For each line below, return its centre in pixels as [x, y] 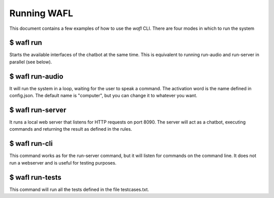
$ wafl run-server [38, 110]
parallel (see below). [31, 62]
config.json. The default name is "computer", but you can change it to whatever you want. [103, 96]
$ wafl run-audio [36, 76]
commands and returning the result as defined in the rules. [71, 129]
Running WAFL [41, 13]
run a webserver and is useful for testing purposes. [63, 163]
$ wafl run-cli [31, 144]
